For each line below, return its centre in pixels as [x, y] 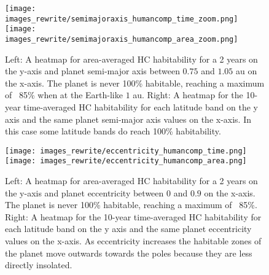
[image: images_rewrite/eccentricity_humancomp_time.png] [126, 151]
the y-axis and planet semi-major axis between [92, 71]
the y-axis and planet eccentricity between [84, 192]
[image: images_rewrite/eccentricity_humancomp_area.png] [126, 161]
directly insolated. [39, 265]
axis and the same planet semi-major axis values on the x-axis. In [128, 119]
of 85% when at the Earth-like [64, 95]
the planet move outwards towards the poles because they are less [129, 253]
